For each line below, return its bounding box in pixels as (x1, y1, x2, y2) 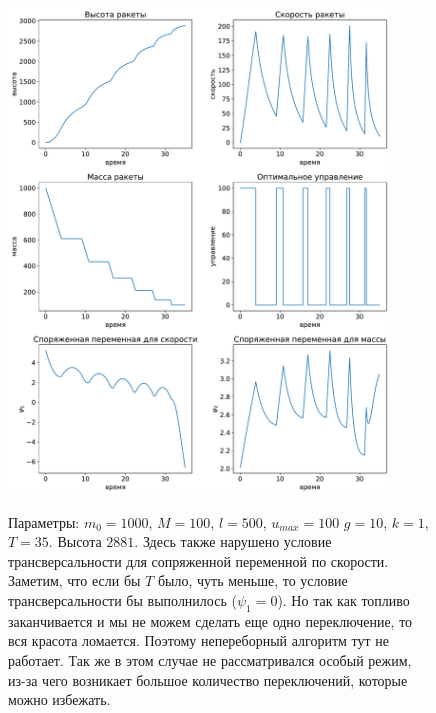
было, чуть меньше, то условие (157, 570, 348, 591)
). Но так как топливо (277, 589, 410, 610)
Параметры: (8, 511, 80, 532)
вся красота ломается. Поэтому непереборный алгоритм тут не (8, 630, 390, 651)
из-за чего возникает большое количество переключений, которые (8, 669, 408, 690)
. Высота (48, 531, 102, 552)
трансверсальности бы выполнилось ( (8, 589, 237, 610)
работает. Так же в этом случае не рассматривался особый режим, (8, 649, 412, 670)
